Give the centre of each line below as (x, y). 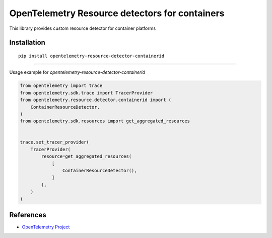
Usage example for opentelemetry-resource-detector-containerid (77, 72)
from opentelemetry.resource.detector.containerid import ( (96, 100)
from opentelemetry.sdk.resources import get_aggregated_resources (105, 121)
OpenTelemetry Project (46, 227)
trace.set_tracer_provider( (54, 142)
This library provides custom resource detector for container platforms (83, 28)
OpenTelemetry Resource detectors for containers (117, 13)
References (28, 215)
